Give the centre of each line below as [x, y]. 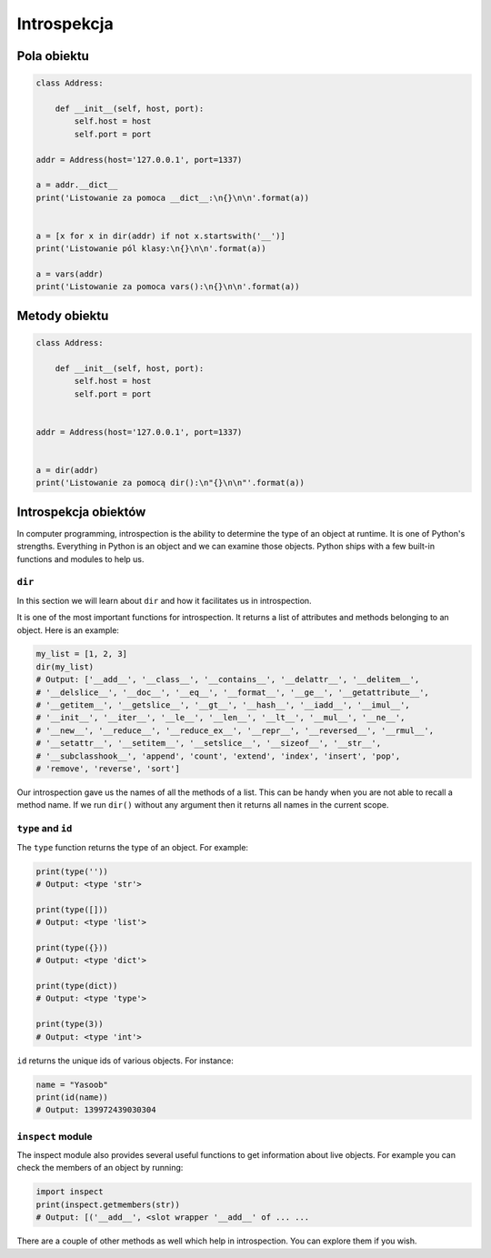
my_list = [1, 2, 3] [81, 654]
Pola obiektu [53, 56]
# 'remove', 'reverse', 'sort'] [108, 769]
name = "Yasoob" [72, 1084]
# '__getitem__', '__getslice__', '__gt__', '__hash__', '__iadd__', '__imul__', [223, 705]
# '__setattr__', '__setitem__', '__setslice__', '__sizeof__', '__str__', [209, 743]
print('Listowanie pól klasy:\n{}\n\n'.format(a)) [151, 249]
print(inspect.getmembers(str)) [108, 1204]
